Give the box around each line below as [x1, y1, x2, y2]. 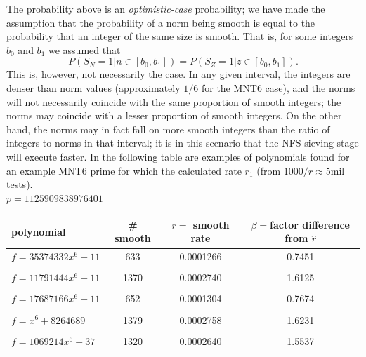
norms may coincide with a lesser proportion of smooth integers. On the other [6, 108, 342, 123]
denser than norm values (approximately [6, 80, 181, 95]
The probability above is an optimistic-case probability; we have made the [6, 1, 325, 15]
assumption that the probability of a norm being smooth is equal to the [6, 15, 315, 29]
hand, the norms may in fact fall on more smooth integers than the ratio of [6, 121, 330, 136]
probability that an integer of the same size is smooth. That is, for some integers [6, 29, 353, 43]
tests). [6, 177, 33, 191]
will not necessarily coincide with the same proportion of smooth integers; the [6, 94, 341, 109]
